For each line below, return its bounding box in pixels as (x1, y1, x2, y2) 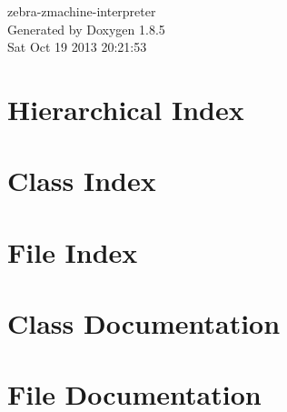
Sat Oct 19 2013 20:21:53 (7, 37, 147, 56)
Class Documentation (7, 305, 281, 342)
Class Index (7, 162, 156, 199)
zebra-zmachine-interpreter (7, 2, 156, 20)
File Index (7, 233, 138, 270)
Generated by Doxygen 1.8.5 (7, 19, 165, 38)
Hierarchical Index (7, 90, 244, 127)
